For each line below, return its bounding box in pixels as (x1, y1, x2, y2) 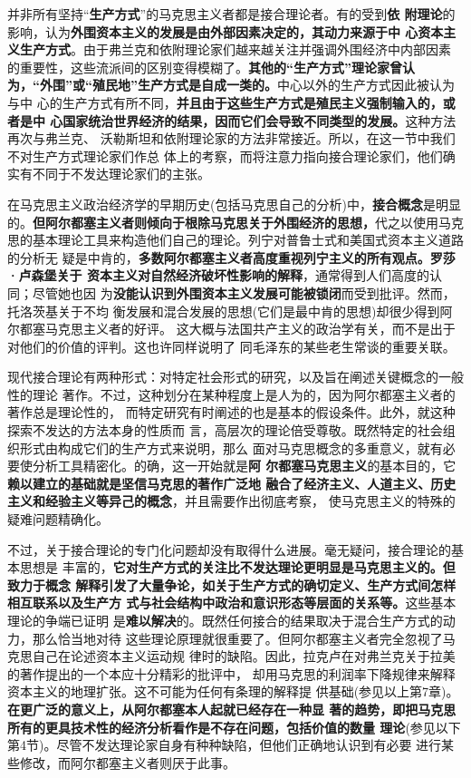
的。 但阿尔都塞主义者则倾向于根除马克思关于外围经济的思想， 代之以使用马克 (7, 212, 464, 231)
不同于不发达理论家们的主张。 (32, 164, 210, 183)
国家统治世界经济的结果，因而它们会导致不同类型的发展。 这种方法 (62, 111, 457, 130)
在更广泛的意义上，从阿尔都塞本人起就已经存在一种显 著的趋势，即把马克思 (7, 699, 457, 718)
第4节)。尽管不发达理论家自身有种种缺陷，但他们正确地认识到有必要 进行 (7, 735, 442, 754)
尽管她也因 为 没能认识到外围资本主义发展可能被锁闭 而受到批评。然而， (32, 283, 456, 302)
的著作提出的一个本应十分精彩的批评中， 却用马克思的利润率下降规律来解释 (7, 664, 456, 683)
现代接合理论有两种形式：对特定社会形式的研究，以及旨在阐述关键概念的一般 (7, 367, 464, 386)
